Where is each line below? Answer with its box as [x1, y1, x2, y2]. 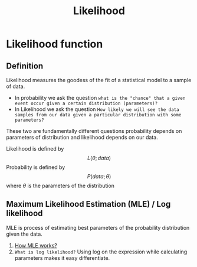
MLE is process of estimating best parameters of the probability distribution [6, 224, 190, 231]
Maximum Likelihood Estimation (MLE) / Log [6, 199, 171, 209]
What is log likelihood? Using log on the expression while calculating [14, 248, 188, 255]
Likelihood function [6, 37, 103, 51]
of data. [6, 83, 25, 90]
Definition [6, 61, 43, 71]
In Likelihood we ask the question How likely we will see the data [14, 106, 179, 113]
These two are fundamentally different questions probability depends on [6, 128, 182, 134]
